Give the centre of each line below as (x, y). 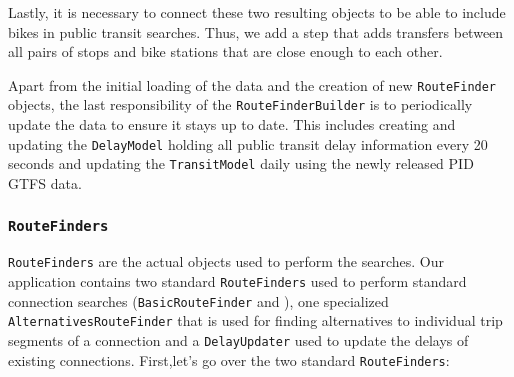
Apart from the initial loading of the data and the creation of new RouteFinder (252, 84)
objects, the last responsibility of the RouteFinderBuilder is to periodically (240, 104)
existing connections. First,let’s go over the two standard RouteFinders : (229, 359)
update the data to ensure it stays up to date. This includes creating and (232, 124)
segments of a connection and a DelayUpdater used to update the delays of (238, 340)
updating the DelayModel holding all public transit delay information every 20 (248, 143)
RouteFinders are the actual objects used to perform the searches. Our (226, 261)
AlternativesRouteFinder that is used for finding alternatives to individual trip (255, 320)
